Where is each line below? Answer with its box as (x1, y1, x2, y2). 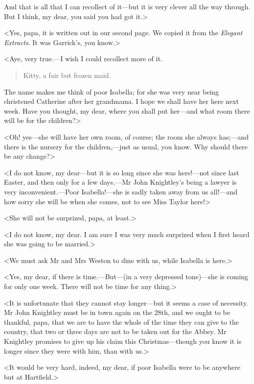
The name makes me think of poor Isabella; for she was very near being (4, 86, 219, 96)
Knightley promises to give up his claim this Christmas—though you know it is (4, 336, 242, 346)
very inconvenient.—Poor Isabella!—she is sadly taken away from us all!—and (4, 186, 238, 196)
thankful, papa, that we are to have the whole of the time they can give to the (4, 316, 239, 327)
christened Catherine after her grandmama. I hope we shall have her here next (4, 96, 239, 106)
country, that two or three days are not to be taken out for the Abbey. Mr (4, 326, 227, 336)
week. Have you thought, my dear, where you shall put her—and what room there (4, 105, 250, 116)
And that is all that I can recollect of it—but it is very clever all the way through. (4, 1, 251, 11)
